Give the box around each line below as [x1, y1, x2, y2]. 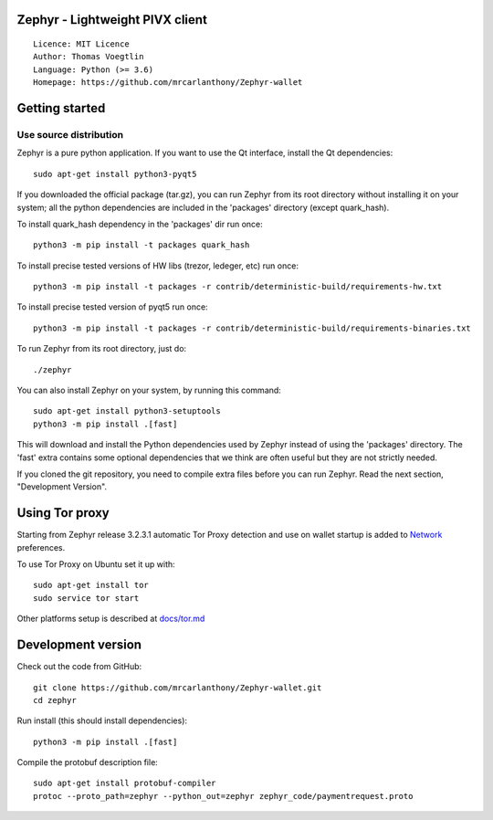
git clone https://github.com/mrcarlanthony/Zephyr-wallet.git [33, 682, 322, 693]
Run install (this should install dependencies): [16, 715, 187, 726]
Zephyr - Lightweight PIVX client [16, 12, 207, 27]
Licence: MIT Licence [33, 39, 130, 49]
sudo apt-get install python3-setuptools [33, 406, 221, 416]
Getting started [16, 100, 106, 116]
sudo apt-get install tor [33, 580, 150, 591]
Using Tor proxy [16, 505, 110, 520]
